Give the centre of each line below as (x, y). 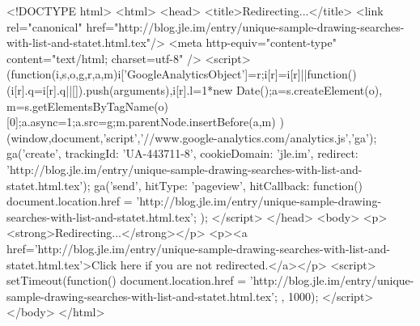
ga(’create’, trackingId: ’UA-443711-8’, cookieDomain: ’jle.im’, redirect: (182, 153)
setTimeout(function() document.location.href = (127, 280)
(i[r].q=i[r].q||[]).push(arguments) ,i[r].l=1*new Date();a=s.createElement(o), (195, 89)
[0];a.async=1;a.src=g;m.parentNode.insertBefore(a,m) (141, 122)
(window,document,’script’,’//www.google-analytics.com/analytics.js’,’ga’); (192, 137)
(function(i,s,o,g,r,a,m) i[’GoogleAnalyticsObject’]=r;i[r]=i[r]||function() (182, 74)
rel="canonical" (45, 26)
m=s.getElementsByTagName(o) (88, 106)
